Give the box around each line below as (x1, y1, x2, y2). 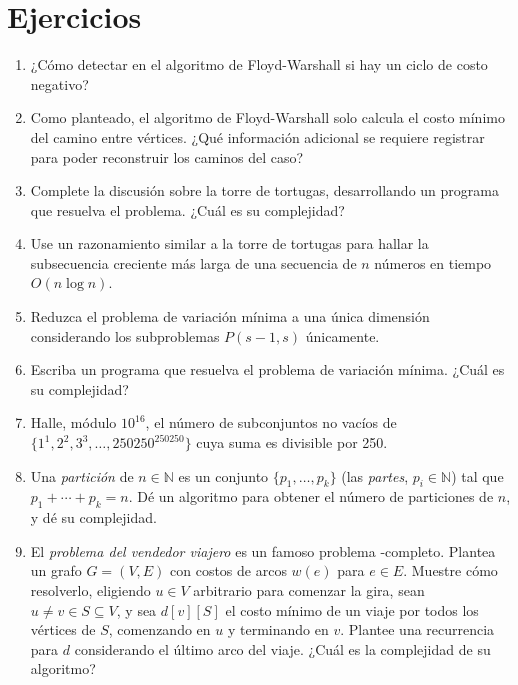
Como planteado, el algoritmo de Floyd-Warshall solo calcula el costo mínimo (30, 107, 505, 128)
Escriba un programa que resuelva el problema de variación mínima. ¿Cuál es (30, 359, 505, 380)
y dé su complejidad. (30, 507, 157, 528)
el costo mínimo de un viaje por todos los (225, 599, 479, 620)
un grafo (30, 560, 82, 581)
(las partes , (341, 465, 409, 486)
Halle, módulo (30, 412, 117, 433)
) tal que (451, 465, 504, 486)
